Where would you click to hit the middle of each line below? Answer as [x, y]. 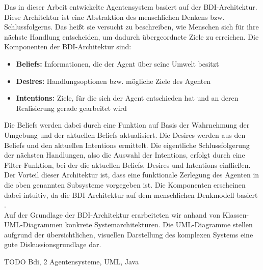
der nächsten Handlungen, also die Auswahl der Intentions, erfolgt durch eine [125, 155]
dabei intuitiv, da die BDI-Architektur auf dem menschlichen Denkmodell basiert [131, 194]
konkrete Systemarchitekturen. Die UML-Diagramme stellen [159, 224]
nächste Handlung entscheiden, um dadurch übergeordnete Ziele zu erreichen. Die [131, 36]
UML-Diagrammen [34, 224]
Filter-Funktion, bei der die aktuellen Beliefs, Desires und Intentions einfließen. [127, 164]
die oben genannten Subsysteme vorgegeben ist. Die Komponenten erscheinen [125, 184]
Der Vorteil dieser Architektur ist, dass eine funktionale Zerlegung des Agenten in [132, 175]
